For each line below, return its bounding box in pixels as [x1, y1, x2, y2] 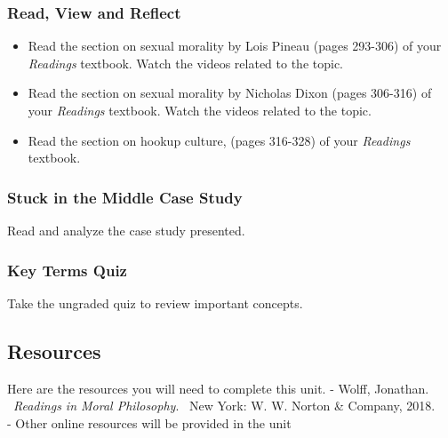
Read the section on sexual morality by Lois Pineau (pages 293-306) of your [28, 36, 442, 55]
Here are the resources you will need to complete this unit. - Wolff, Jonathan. [7, 378, 429, 397]
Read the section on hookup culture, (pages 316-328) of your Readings [28, 131, 411, 149]
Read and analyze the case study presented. [7, 221, 245, 239]
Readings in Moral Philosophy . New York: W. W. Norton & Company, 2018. [13, 396, 436, 415]
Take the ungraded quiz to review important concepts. [7, 293, 303, 312]
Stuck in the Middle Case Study [7, 186, 243, 208]
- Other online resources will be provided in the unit [7, 413, 292, 432]
